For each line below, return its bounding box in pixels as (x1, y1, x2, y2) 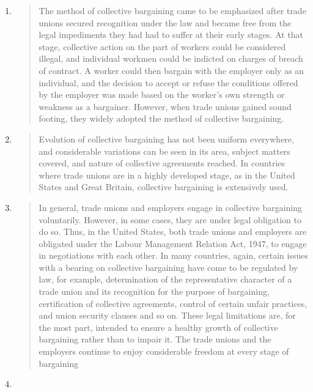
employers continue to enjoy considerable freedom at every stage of (39, 345, 289, 358)
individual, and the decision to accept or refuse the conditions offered (39, 76, 298, 89)
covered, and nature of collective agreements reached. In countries (39, 157, 285, 169)
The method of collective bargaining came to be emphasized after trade (39, 4, 306, 17)
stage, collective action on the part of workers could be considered (39, 40, 286, 53)
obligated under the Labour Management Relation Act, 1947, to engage (39, 237, 307, 250)
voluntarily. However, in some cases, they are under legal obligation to (39, 213, 301, 226)
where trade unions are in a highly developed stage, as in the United (39, 168, 295, 181)
